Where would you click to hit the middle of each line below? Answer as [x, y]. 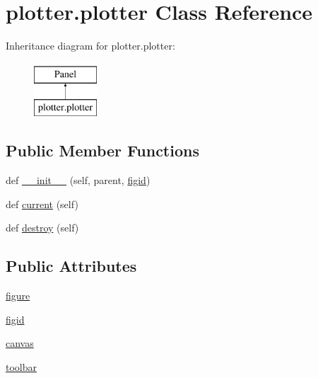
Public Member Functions [102, 150]
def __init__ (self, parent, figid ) [78, 180]
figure [18, 296]
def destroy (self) [42, 228]
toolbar [22, 366]
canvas [20, 343]
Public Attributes [71, 266]
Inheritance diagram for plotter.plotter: [90, 46]
